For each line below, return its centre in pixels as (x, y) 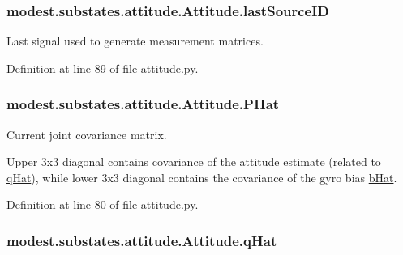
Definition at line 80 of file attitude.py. (103, 204)
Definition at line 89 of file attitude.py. (103, 68)
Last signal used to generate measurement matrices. (135, 41)
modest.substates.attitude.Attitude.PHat (143, 104)
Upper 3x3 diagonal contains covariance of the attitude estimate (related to (194, 161)
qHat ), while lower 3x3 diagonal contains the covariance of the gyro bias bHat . (202, 177)
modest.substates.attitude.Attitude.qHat (142, 240)
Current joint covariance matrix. (87, 134)
